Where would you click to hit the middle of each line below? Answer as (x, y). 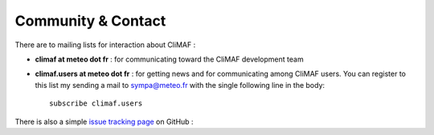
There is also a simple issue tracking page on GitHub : (104, 121)
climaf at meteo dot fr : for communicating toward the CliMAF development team (170, 59)
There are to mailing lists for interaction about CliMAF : (105, 45)
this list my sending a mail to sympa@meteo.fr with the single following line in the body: (180, 85)
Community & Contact (90, 21)
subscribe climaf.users (96, 103)
